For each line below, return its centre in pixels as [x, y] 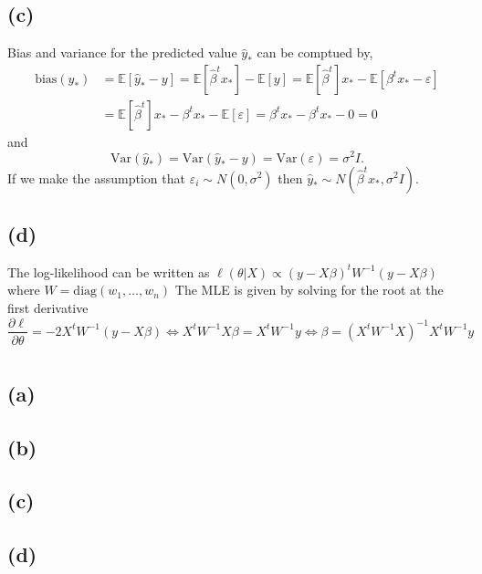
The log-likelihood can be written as [109, 271]
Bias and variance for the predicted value [122, 52]
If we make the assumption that [96, 177]
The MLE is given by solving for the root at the [309, 290]
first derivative [48, 307]
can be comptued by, [315, 52]
